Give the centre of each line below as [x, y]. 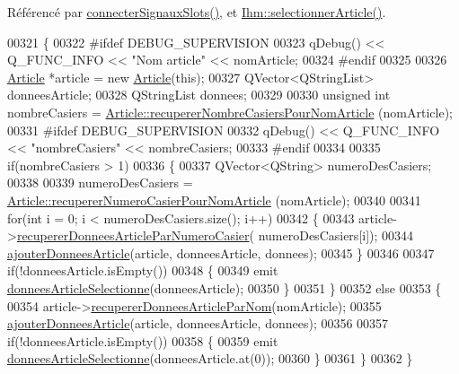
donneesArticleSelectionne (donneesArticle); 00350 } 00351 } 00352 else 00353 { [225, 287]
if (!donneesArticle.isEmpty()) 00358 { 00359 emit [143, 340]
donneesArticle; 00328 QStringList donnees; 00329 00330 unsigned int [199, 95]
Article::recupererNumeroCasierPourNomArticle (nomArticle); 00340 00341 [214, 200]
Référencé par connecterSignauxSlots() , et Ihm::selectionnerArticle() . [197, 12]
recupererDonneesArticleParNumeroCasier [133, 235]
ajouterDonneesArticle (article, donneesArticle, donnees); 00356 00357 [198, 323]
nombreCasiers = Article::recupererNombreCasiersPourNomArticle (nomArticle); [230, 112]
